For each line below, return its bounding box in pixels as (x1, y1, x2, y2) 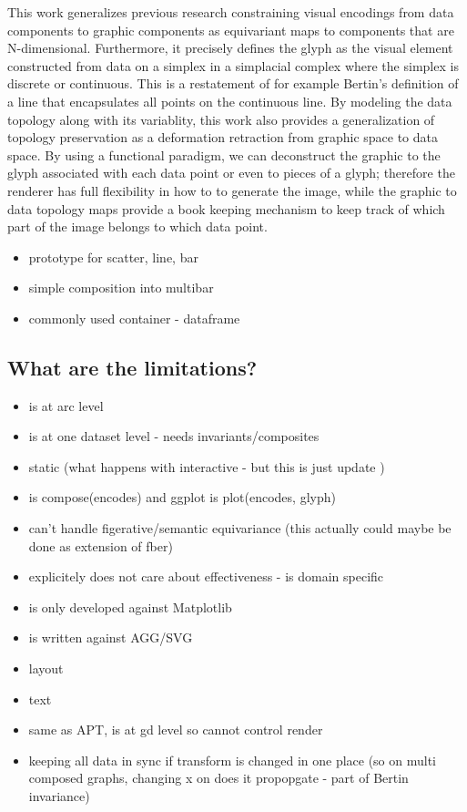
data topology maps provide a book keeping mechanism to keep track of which (7, 199, 445, 218)
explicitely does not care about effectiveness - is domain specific (28, 567, 384, 586)
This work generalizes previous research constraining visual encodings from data (7, 3, 454, 21)
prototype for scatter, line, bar (28, 247, 198, 266)
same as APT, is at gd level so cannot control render (28, 720, 323, 739)
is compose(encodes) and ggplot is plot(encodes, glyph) (28, 488, 336, 507)
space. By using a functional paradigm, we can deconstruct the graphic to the (7, 145, 441, 164)
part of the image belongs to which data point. (7, 217, 268, 236)
